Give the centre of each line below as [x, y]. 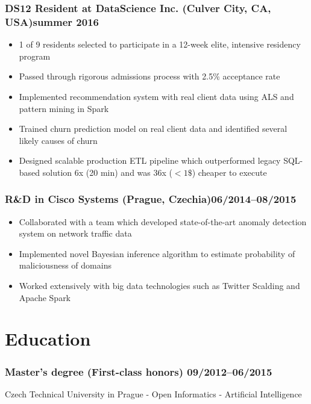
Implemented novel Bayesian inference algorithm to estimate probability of [157, 253]
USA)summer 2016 [52, 21]
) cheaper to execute [229, 172]
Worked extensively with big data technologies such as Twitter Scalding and [159, 286]
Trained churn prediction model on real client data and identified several [153, 129]
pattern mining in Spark [64, 108]
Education [48, 339]
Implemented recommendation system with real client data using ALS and [156, 96]
